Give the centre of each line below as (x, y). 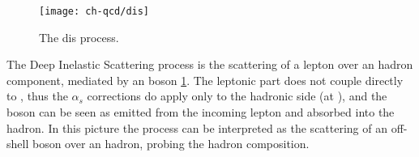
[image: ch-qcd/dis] (94, 11)
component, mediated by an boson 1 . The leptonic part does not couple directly (205, 80)
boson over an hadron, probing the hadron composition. (171, 144)
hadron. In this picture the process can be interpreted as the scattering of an (197, 127)
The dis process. (79, 37)
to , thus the (37, 96)
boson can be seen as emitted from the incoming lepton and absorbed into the (201, 112)
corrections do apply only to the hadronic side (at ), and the (237, 96)
